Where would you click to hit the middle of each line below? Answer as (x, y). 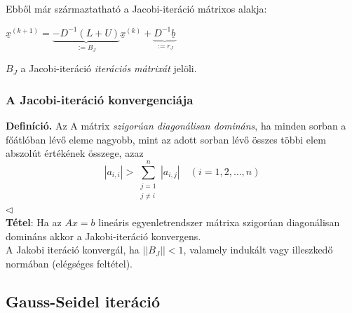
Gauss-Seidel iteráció (83, 301)
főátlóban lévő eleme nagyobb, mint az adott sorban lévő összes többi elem (166, 139)
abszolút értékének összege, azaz (75, 153)
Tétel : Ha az (34, 222)
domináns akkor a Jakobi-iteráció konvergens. (103, 236)
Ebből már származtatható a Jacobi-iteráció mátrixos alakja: (136, 8)
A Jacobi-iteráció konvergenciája (100, 99)
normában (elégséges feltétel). (69, 263)
